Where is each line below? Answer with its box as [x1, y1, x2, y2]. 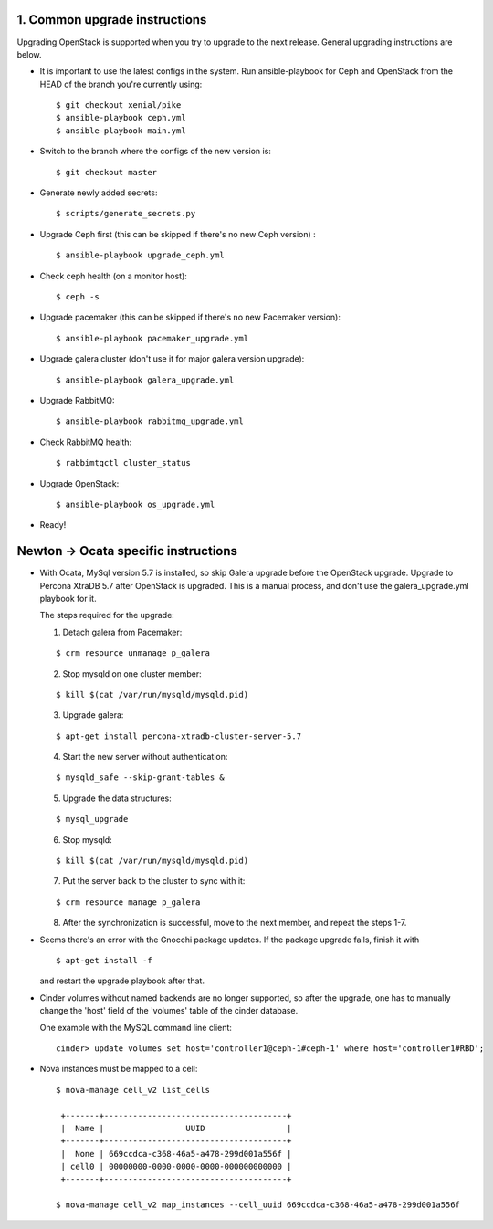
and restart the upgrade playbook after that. [39, 975, 205, 986]
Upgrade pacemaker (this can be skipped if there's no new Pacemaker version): [39, 311, 341, 323]
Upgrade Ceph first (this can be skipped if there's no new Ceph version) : [39, 228, 317, 239]
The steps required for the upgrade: [39, 610, 175, 621]
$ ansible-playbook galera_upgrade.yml [56, 374, 235, 385]
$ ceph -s [56, 291, 100, 301]
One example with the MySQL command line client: [39, 1022, 233, 1033]
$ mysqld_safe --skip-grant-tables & [56, 772, 226, 783]
